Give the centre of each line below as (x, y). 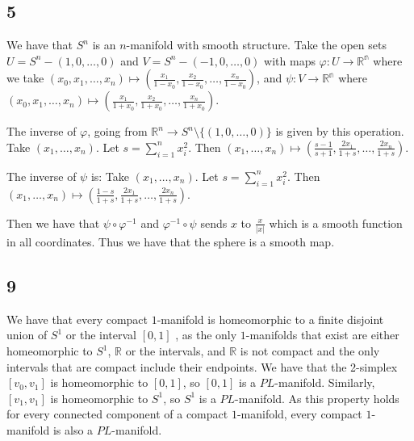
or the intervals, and (176, 351)
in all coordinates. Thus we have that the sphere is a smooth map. (171, 242)
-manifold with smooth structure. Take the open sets (256, 45)
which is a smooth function (336, 223)
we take (25, 78)
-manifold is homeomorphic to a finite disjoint (270, 319)
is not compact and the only (310, 351)
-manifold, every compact (299, 414)
